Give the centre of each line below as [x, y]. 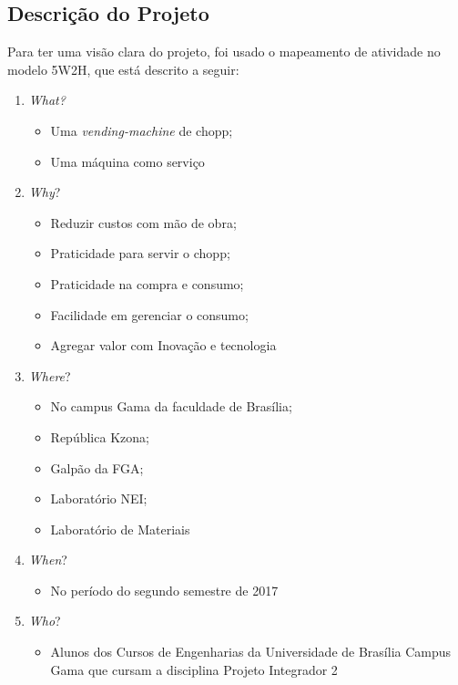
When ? [48, 560]
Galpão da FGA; [97, 467]
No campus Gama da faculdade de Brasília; [171, 406]
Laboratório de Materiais [120, 529]
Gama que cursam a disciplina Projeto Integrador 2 [194, 669]
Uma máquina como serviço [127, 161]
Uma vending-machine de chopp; [142, 130]
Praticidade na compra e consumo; [147, 283]
